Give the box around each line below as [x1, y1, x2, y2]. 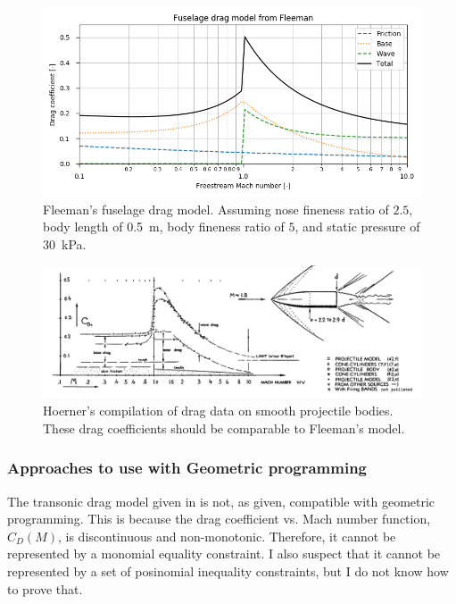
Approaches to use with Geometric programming [7, 457, 367, 479]
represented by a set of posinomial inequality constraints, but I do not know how [7, 561, 449, 580]
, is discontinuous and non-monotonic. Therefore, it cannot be [57, 526, 396, 545]
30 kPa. [43, 234, 87, 253]
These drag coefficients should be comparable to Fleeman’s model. [43, 418, 405, 437]
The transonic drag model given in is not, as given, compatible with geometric [7, 491, 435, 510]
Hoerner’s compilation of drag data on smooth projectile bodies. [43, 401, 394, 420]
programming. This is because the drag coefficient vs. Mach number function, [7, 509, 431, 528]
